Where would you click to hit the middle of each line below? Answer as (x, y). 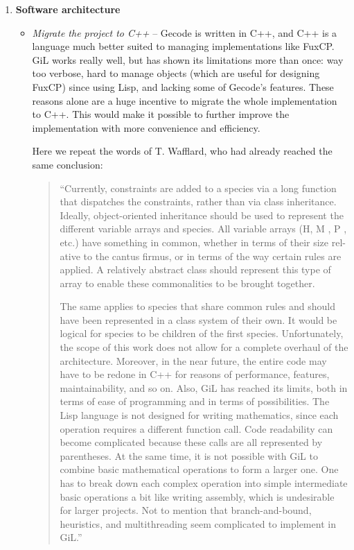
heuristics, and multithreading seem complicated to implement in (198, 523)
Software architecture (68, 9)
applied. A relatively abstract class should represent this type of (195, 269)
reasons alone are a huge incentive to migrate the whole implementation (185, 100)
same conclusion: (68, 164)
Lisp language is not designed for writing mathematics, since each (199, 415)
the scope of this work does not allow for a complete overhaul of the (204, 347)
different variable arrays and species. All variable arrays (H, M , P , (203, 229)
